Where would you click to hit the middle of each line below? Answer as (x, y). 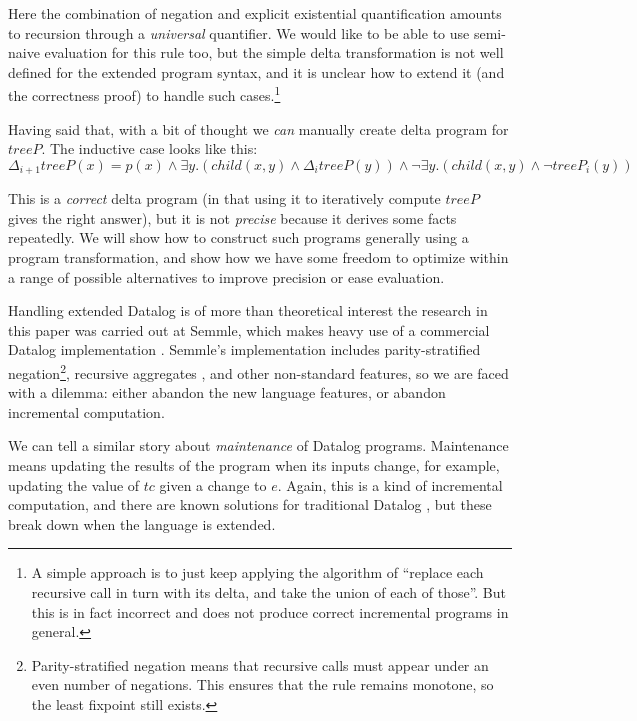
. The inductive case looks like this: (149, 148)
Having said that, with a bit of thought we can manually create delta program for (258, 128)
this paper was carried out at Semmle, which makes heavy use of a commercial (249, 329)
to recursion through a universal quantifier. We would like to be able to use (239, 32)
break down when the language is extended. (142, 523)
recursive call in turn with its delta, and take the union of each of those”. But (269, 592)
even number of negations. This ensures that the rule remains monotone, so (262, 684)
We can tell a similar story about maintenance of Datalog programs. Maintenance (258, 445)
